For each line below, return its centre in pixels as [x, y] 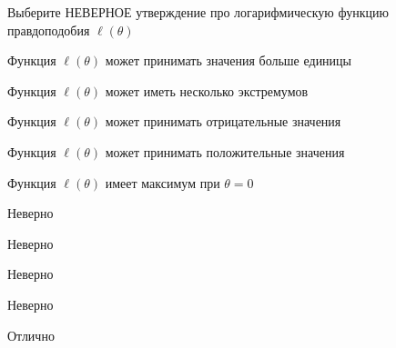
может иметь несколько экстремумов [207, 90]
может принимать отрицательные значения [223, 121]
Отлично [31, 335]
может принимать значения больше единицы [228, 60]
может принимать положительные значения [225, 151]
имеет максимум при [162, 182]
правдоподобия [49, 30]
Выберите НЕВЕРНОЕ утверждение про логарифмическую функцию [198, 12]
